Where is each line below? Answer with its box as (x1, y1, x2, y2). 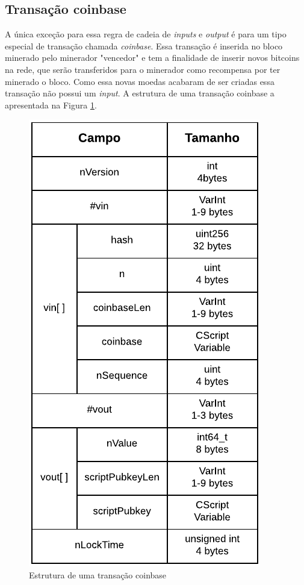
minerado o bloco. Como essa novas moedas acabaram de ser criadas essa (5, 75, 275, 87)
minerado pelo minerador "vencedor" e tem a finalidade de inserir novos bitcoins (5, 51, 300, 64)
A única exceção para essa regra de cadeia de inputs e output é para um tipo (5, 28, 287, 40)
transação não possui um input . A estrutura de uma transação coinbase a (5, 87, 275, 99)
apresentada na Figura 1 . (5, 98, 97, 111)
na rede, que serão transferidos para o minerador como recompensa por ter (5, 63, 281, 75)
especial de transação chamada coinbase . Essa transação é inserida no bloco (5, 39, 283, 52)
